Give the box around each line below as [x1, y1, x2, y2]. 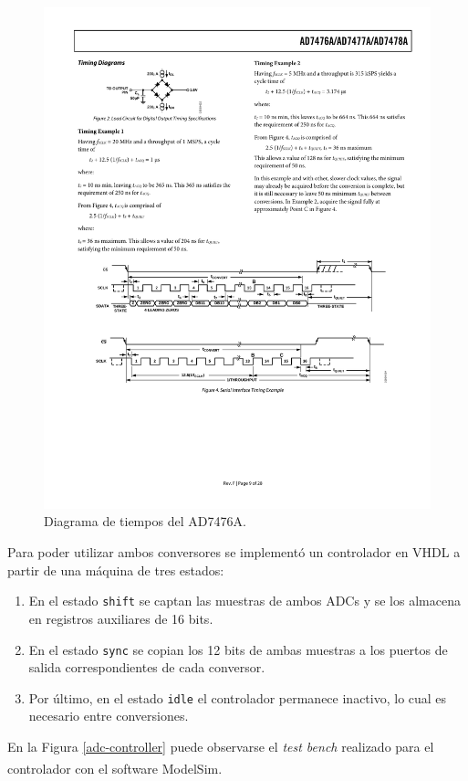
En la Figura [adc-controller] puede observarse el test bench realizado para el [7, 737, 434, 756]
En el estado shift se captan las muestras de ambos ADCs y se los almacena [28, 591, 461, 610]
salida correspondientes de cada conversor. [28, 658, 265, 677]
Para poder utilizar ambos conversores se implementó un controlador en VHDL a [7, 543, 461, 562]
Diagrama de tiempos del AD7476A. [44, 512, 246, 531]
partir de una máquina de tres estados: [7, 560, 224, 579]
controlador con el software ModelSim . [7, 758, 223, 777]
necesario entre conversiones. [28, 706, 189, 725]
